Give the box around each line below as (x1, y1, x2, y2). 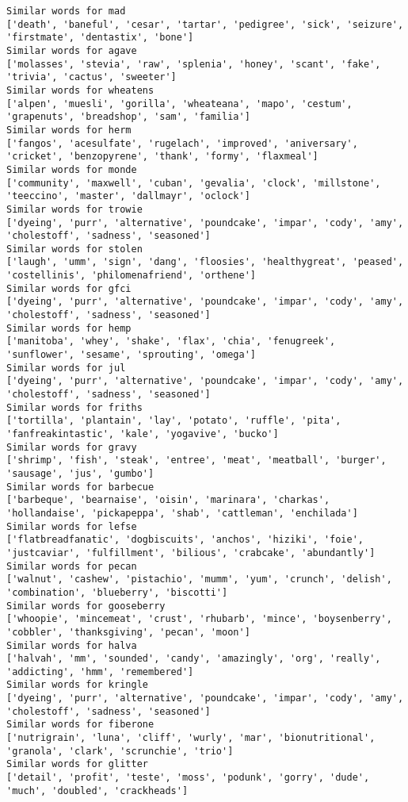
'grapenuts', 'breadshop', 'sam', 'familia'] (6, 111, 250, 123)
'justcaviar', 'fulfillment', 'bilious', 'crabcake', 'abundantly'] (6, 547, 376, 558)
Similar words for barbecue (6, 481, 154, 493)
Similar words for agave (6, 44, 137, 56)
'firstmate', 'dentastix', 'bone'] (6, 32, 194, 44)
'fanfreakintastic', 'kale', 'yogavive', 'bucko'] (6, 428, 279, 439)
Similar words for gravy (6, 441, 137, 453)
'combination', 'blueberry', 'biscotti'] (6, 586, 228, 598)
